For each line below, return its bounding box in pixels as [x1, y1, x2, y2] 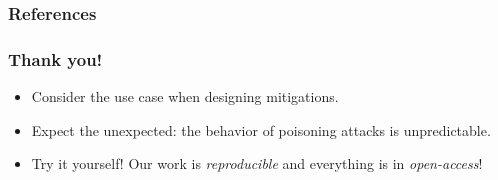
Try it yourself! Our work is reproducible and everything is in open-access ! [31, 153, 483, 174]
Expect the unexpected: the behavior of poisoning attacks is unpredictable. [31, 119, 491, 140]
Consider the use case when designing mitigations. [31, 86, 339, 107]
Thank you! [8, 46, 103, 71]
